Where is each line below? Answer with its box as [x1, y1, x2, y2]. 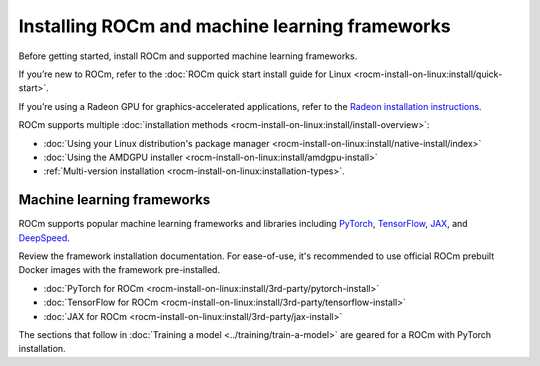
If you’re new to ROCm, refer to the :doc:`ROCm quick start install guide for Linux [18, 68, 352, 80]
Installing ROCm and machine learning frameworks [18, 15, 451, 37]
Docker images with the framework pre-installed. [18, 264, 220, 276]
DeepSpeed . [18, 231, 70, 244]
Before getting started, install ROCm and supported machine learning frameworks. [18, 50, 358, 62]
